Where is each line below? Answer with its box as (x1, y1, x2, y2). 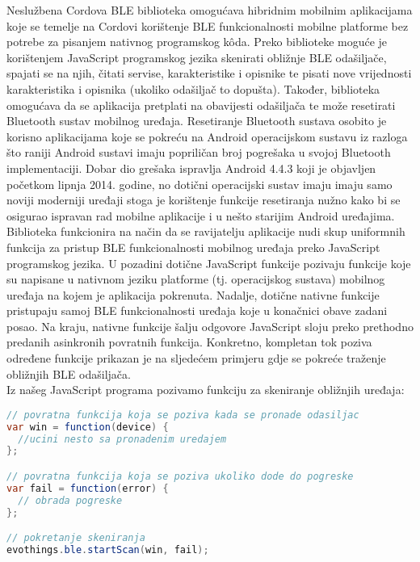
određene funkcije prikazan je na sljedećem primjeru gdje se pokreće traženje (6, 350, 386, 367)
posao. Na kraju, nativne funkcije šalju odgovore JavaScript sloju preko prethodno (6, 317, 414, 334)
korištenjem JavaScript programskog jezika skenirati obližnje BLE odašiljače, (6, 48, 387, 65)
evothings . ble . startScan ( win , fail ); (6, 544, 209, 556)
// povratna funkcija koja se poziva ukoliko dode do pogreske (6, 471, 354, 482)
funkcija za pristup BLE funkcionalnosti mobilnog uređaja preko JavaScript (6, 238, 380, 255)
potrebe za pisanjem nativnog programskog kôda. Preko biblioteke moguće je (6, 33, 388, 50)
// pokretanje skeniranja (6, 532, 145, 544)
